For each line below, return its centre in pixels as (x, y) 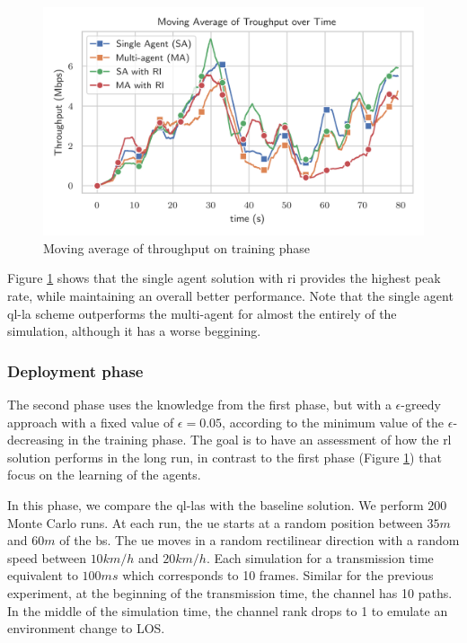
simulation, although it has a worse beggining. (134, 331)
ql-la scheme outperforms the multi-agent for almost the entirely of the (202, 313)
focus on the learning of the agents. (104, 475)
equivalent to (43, 575)
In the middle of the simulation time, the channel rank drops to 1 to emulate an (228, 610)
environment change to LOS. (86, 628)
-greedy (421, 405)
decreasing (36, 440)
